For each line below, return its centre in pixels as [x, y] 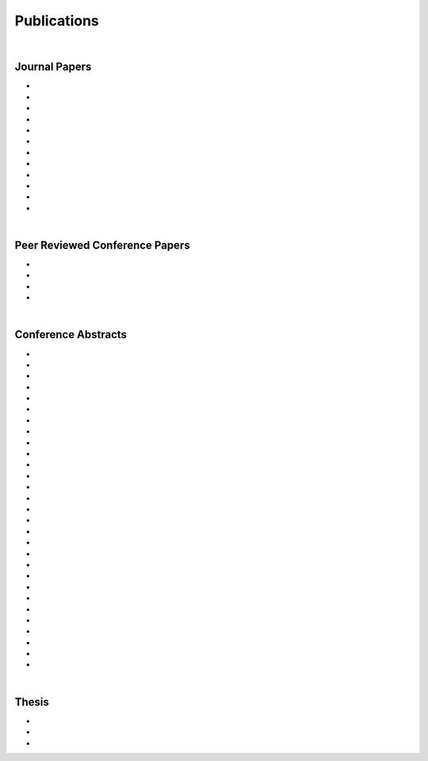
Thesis [32, 702]
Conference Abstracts [71, 334]
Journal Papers [53, 67]
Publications [57, 21]
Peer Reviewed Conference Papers [102, 245]
